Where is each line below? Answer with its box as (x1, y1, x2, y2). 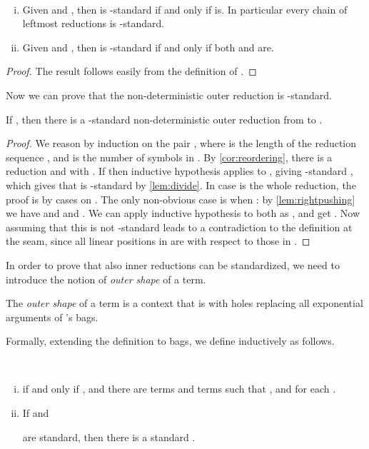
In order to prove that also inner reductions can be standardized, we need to (6, 257, 340, 272)
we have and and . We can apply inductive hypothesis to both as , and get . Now (6, 206, 360, 221)
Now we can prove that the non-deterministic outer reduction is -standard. (6, 87, 332, 102)
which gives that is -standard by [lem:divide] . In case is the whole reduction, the (6, 177, 356, 192)
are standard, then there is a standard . (22, 429, 196, 444)
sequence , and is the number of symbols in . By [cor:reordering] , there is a (6, 149, 333, 164)
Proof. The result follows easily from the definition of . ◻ (6, 64, 257, 79)
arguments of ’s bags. (6, 309, 98, 324)
